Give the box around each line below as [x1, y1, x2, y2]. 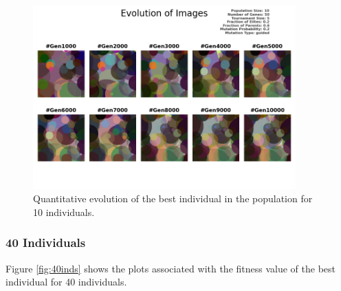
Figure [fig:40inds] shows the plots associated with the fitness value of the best [5, 261, 336, 275]
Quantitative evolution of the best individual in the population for [33, 191, 313, 206]
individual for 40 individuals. [5, 274, 127, 289]
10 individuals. [33, 204, 95, 219]
